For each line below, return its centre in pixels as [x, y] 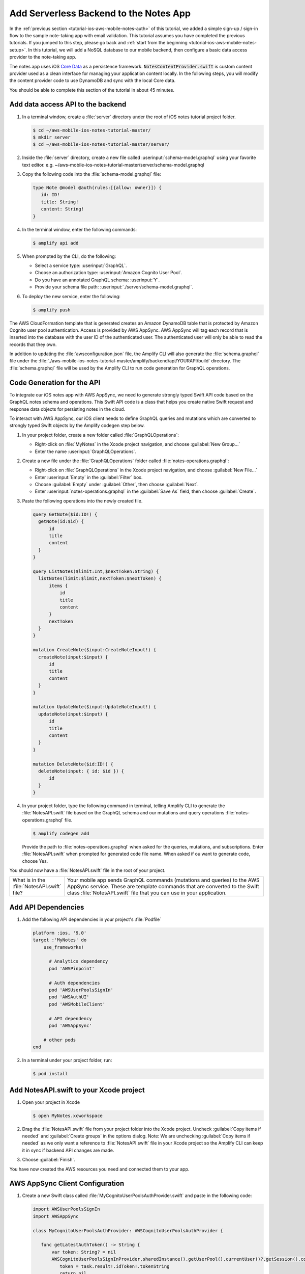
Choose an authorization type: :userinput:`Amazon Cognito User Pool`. [109, 273]
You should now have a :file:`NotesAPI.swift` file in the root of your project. [87, 870]
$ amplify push [52, 310]
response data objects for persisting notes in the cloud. [67, 409]
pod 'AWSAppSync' [71, 1025]
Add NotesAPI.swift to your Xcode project [77, 1090]
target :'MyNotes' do [60, 940]
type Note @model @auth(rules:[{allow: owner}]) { [97, 188]
